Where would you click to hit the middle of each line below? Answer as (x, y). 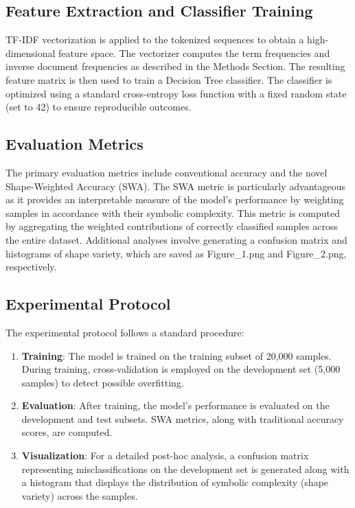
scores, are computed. (67, 432)
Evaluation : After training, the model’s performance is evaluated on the (175, 405)
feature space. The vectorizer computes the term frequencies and (194, 53)
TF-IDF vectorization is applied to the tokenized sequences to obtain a (155, 39)
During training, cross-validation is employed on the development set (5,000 (181, 369)
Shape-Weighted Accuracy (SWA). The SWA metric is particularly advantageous (175, 186)
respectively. (31, 267)
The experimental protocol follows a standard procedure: (125, 332)
